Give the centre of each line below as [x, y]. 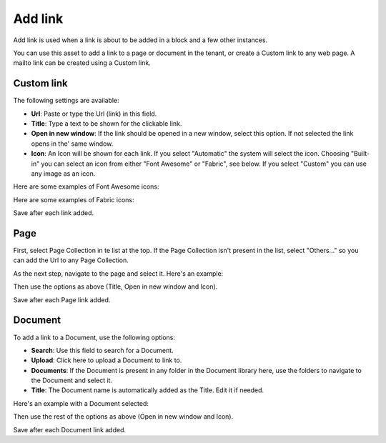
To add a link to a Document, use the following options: [94, 337]
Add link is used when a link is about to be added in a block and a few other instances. [140, 40]
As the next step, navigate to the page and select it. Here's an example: [118, 273]
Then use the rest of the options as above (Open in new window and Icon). [123, 417]
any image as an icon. [63, 173]
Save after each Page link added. [62, 299]
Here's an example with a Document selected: [81, 403]
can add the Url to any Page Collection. [71, 260]
